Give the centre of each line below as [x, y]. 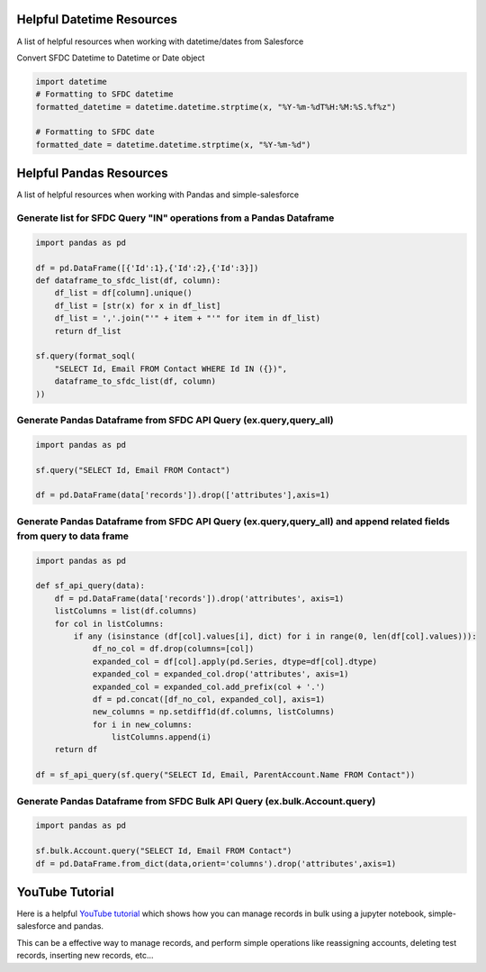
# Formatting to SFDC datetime [105, 94]
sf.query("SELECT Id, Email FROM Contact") [133, 470]
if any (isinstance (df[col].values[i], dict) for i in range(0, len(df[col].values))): [275, 636]
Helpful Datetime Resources [97, 19]
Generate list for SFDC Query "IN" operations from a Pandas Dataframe [175, 218]
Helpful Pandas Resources [92, 173]
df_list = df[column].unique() [123, 293]
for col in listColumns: [109, 623]
